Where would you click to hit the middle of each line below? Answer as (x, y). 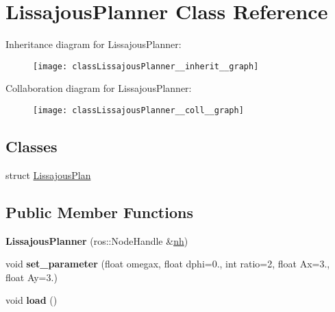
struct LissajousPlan (48, 175)
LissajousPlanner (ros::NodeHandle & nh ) (97, 240)
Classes (32, 146)
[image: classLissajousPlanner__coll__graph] (138, 110)
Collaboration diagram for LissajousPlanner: (99, 88)
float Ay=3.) (32, 277)
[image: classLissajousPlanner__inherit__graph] (146, 66)
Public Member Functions (99, 212)
